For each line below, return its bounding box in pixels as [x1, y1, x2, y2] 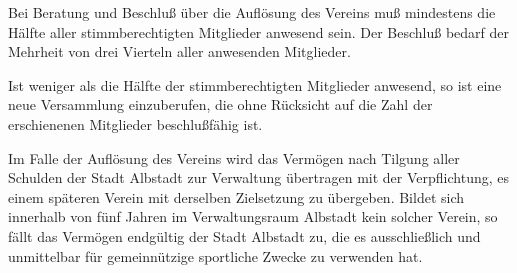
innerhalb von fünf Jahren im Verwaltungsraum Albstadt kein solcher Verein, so [8, 206, 498, 227]
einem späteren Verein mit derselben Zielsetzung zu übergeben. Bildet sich [8, 186, 465, 207]
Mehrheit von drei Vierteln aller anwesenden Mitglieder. [8, 41, 351, 62]
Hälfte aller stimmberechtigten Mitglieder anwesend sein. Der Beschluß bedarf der [8, 21, 510, 42]
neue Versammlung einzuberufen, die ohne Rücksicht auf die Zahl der [8, 94, 433, 115]
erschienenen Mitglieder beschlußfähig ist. [8, 113, 263, 134]
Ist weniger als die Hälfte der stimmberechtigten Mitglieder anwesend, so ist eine [8, 74, 502, 95]
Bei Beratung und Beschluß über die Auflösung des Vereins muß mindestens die [8, 2, 496, 22]
